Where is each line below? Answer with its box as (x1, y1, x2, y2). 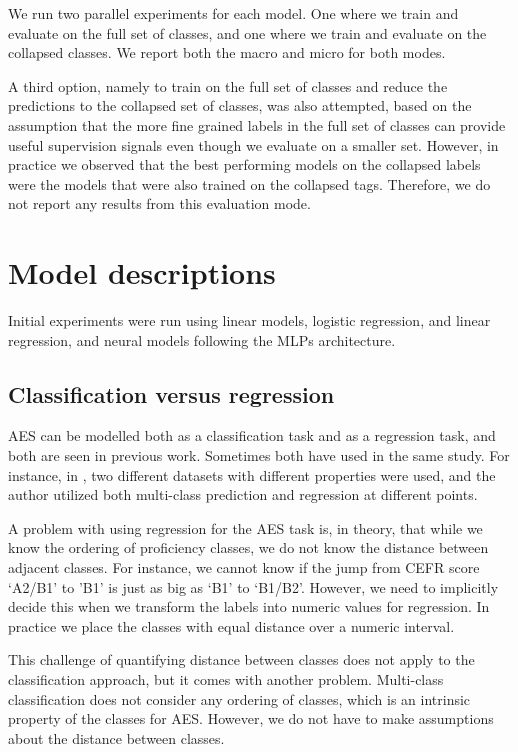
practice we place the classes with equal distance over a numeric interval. (8, 615, 455, 636)
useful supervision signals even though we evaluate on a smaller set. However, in (8, 134, 499, 155)
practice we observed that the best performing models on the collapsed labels (8, 154, 481, 175)
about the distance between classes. (8, 727, 225, 748)
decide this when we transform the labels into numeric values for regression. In (8, 596, 490, 617)
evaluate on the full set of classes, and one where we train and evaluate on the (8, 22, 487, 43)
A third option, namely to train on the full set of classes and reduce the (8, 75, 448, 96)
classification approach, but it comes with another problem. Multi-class (8, 668, 444, 689)
